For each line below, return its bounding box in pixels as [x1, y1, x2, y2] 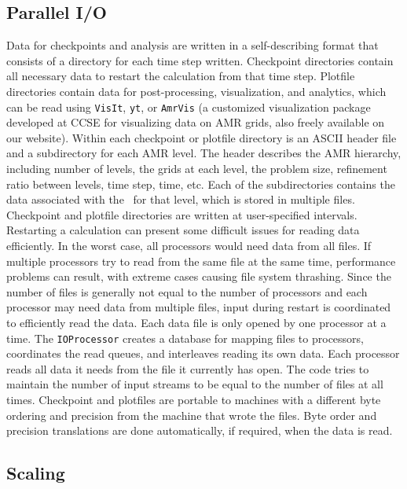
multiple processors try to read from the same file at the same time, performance [6, 252, 396, 269]
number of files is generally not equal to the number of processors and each [6, 283, 368, 300]
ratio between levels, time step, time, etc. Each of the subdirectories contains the [6, 175, 395, 192]
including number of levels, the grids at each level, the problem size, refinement [6, 160, 387, 177]
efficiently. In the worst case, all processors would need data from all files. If [6, 237, 372, 253]
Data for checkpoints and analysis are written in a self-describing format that [6, 37, 379, 53]
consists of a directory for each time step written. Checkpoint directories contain [6, 52, 394, 68]
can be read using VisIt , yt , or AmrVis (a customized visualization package [6, 98, 371, 115]
